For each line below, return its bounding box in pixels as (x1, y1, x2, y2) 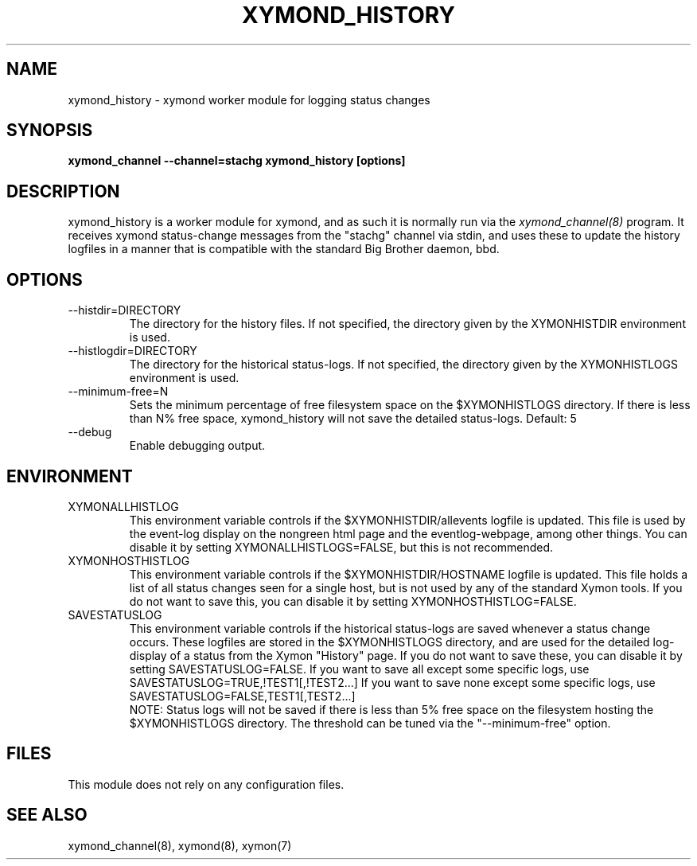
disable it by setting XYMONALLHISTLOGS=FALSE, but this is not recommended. (129, 540, 554, 554)
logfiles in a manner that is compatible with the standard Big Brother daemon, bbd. (68, 242, 500, 256)
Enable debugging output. (129, 439, 266, 453)
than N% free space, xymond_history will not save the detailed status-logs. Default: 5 (129, 412, 577, 426)
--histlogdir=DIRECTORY (68, 344, 197, 358)
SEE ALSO (6, 805, 88, 825)
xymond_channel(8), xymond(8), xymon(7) (68, 838, 292, 852)
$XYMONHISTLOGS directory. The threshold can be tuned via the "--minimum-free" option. (129, 716, 611, 730)
